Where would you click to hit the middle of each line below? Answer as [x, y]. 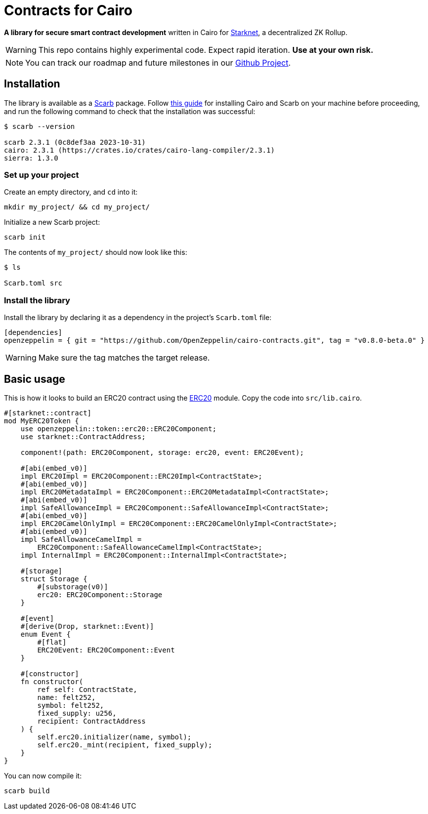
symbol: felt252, [71, 705]
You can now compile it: [43, 775]
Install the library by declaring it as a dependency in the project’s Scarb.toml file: [138, 318]
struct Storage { [54, 579]
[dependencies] [33, 333]
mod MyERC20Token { [42, 421]
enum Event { [45, 634]
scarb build [27, 791]
